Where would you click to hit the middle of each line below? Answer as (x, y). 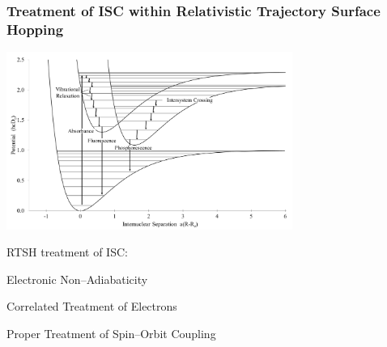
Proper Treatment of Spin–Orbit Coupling (111, 333)
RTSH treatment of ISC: (67, 252)
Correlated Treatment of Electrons (92, 306)
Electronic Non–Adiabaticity (77, 279)
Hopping (35, 29)
